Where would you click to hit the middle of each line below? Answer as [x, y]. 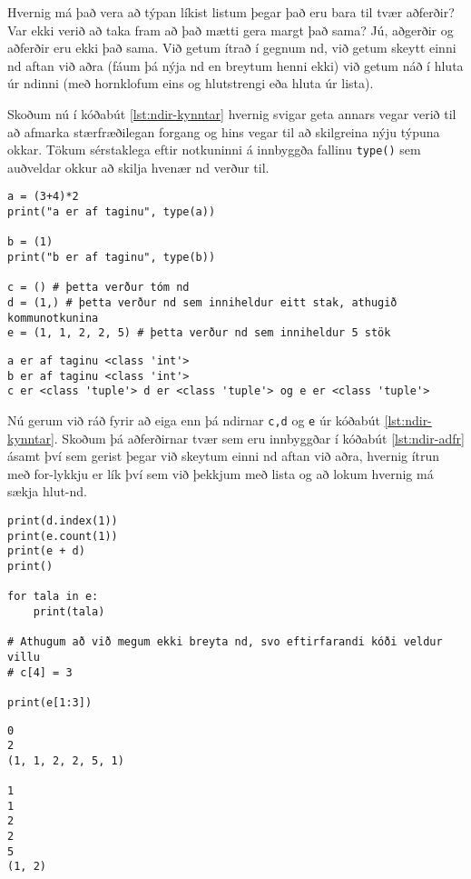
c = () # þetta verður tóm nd [98, 288]
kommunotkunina [53, 318]
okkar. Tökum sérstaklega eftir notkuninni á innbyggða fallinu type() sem [214, 150]
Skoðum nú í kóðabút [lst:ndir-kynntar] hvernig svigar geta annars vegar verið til [232, 113]
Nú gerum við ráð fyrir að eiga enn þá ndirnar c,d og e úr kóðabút [194, 420]
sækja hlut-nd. [47, 491]
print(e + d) [46, 551]
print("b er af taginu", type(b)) [112, 258]
